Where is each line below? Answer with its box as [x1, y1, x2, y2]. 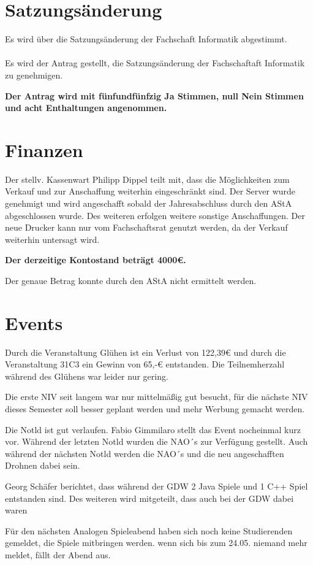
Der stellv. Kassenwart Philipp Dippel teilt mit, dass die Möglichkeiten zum [5, 172, 290, 185]
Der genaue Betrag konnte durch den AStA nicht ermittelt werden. [5, 274, 257, 286]
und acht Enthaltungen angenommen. [5, 101, 167, 114]
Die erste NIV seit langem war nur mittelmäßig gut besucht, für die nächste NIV [5, 390, 308, 403]
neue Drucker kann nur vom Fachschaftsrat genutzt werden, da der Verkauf [5, 221, 288, 234]
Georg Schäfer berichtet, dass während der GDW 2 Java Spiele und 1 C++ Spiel [5, 480, 308, 493]
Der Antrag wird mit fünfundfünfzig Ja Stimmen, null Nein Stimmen [5, 89, 304, 102]
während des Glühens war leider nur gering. [5, 369, 168, 382]
